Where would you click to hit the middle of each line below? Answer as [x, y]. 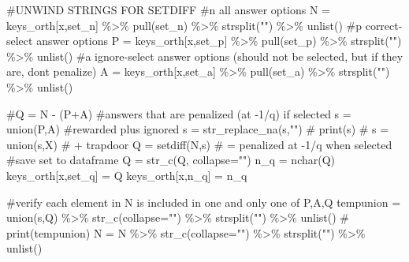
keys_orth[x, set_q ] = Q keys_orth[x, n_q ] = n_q [127, 175]
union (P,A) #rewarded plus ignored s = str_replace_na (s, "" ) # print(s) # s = [198, 129]
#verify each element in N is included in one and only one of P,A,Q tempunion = [204, 202]
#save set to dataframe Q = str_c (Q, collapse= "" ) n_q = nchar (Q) [171, 160]
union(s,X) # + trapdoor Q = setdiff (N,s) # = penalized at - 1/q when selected [199, 144]
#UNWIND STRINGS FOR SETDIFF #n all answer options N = [169, 9]
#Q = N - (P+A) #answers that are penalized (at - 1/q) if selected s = [179, 113]
